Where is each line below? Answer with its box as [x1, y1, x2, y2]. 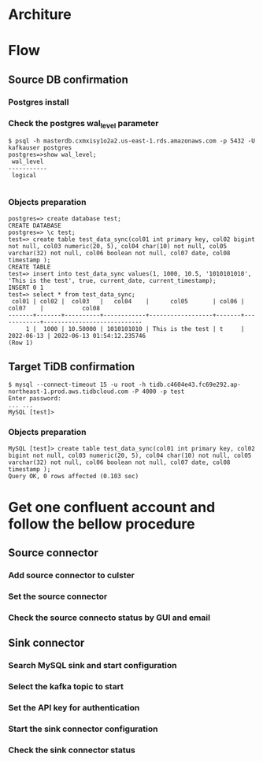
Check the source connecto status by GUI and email [8, 612, 211, 623]
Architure [8, 6, 72, 24]
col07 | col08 [8, 304, 101, 312]
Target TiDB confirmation [8, 360, 135, 373]
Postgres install [8, 96, 69, 107]
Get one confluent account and [8, 498, 216, 516]
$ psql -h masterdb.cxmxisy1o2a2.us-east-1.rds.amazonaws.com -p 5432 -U [8, 137, 256, 145]
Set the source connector [8, 591, 108, 602]
